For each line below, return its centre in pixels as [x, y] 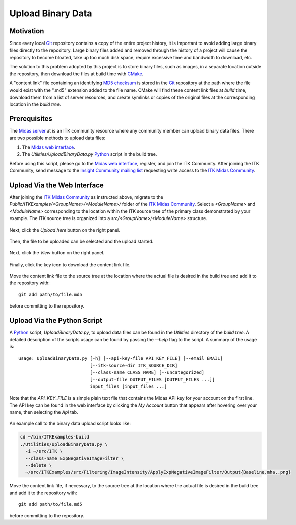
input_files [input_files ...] [129, 386]
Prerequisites [31, 119]
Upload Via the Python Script [56, 320]
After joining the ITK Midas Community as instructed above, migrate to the [86, 197]
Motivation [27, 31]
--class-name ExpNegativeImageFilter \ [75, 458]
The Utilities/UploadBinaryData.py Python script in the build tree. [90, 154]
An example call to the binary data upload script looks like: [70, 424]
